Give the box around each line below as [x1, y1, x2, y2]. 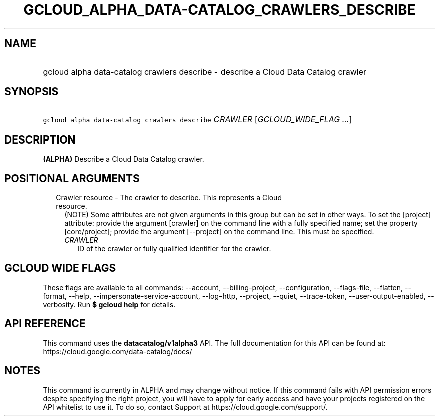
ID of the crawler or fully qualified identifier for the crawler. [77, 244, 271, 253]
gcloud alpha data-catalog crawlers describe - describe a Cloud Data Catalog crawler [43, 66, 366, 77]
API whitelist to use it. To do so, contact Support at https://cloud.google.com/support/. [43, 402, 328, 411]
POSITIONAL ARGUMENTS [4, 172, 140, 185]
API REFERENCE [4, 317, 86, 330]
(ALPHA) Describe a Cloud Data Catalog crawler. [43, 155, 204, 164]
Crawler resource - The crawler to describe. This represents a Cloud [56, 193, 282, 202]
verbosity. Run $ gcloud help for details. [43, 300, 176, 309]
